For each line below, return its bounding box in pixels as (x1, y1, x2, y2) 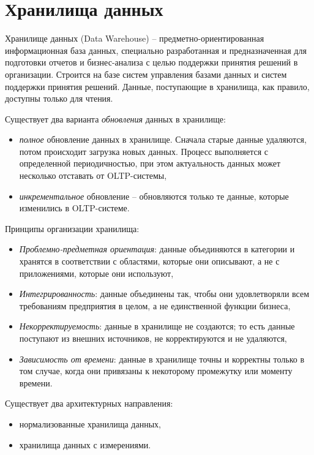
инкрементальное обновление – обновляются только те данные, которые (19, 189, 289, 202)
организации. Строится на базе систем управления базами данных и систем (5, 67, 287, 80)
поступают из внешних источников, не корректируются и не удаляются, (19, 332, 287, 344)
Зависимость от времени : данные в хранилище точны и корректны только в (19, 352, 305, 365)
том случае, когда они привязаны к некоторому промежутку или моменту (19, 364, 293, 377)
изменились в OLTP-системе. (19, 201, 130, 214)
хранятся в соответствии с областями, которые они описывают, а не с (19, 255, 280, 268)
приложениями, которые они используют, (19, 266, 174, 279)
